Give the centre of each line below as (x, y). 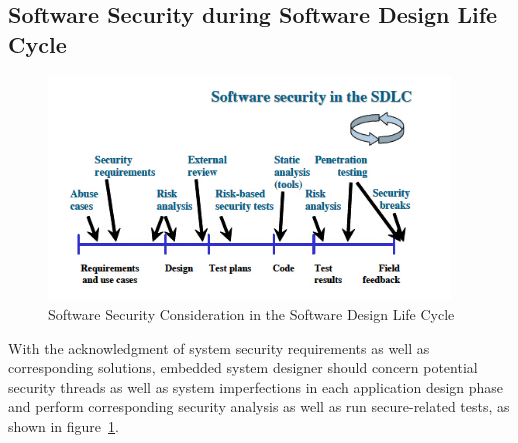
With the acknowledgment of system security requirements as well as (219, 347)
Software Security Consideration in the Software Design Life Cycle (251, 314)
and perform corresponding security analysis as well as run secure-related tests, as (259, 406)
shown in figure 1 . (63, 426)
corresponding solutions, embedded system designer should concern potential (243, 367)
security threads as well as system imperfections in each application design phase (256, 386)
